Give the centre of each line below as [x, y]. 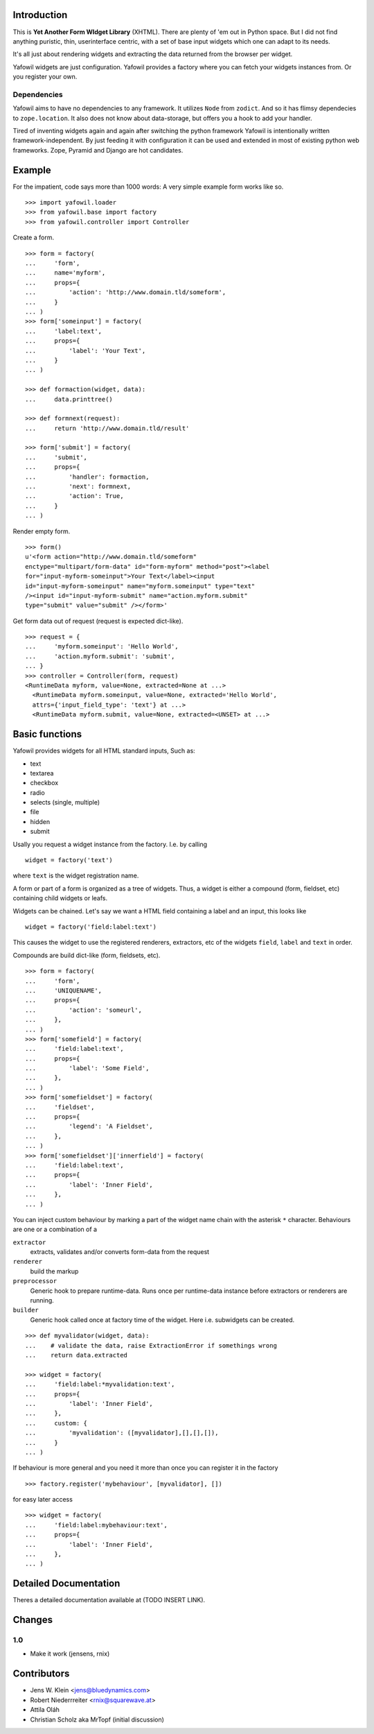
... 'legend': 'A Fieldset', [89, 1126]
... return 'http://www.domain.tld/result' [107, 428]
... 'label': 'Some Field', [87, 1068]
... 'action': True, [74, 496]
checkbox [44, 783]
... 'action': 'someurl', [83, 1010]
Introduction [40, 15]
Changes [33, 1620]
